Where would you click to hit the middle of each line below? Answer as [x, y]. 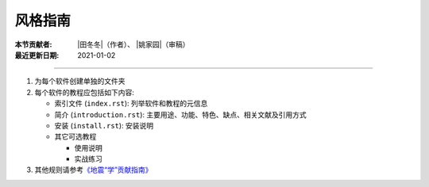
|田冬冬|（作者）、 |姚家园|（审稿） [133, 44]
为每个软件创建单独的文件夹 [80, 81]
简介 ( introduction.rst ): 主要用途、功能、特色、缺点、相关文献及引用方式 [180, 114]
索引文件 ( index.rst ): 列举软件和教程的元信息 [131, 104]
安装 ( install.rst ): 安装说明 [104, 125]
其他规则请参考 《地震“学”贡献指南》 [93, 170]
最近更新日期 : [37, 55]
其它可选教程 [75, 137]
